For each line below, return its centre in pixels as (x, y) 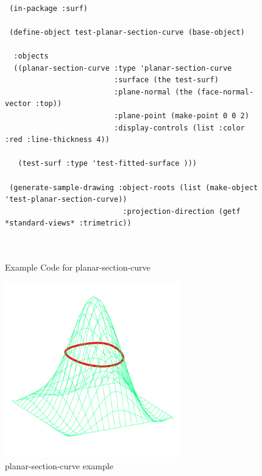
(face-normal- (225, 92)
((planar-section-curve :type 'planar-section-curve (123, 68)
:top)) (49, 104)
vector (18, 104)
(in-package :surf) (49, 8)
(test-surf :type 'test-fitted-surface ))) (107, 164)
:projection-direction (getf (182, 211)
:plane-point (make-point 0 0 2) (181, 115)
